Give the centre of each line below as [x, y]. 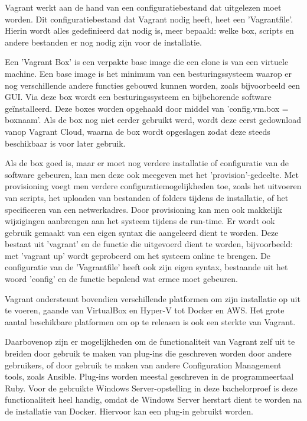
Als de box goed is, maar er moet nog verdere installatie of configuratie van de [147, 163]
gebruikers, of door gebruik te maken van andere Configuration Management [143, 365]
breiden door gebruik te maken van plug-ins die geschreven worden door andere [148, 353]
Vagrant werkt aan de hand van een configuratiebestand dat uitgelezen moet [143, 7]
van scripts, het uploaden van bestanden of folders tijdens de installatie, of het [147, 197]
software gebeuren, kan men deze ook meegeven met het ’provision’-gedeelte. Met [152, 174]
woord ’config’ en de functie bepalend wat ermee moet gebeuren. [121, 279]
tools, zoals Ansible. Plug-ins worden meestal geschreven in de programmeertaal [149, 376]
